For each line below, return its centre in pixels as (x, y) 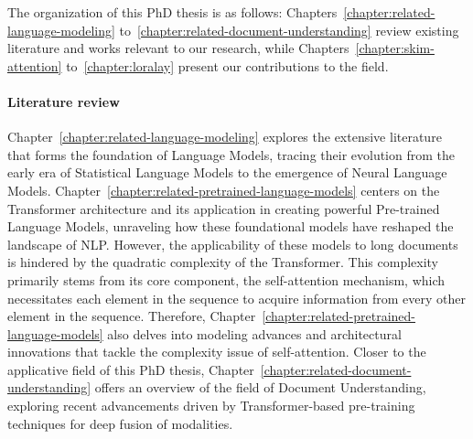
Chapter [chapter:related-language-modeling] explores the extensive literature (225, 137)
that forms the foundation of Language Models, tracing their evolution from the (231, 154)
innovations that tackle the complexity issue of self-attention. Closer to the (217, 352)
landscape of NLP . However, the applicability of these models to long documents (233, 244)
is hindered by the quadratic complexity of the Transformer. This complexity (223, 262)
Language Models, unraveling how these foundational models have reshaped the (231, 226)
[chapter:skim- (395, 48)
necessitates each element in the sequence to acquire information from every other (236, 298)
